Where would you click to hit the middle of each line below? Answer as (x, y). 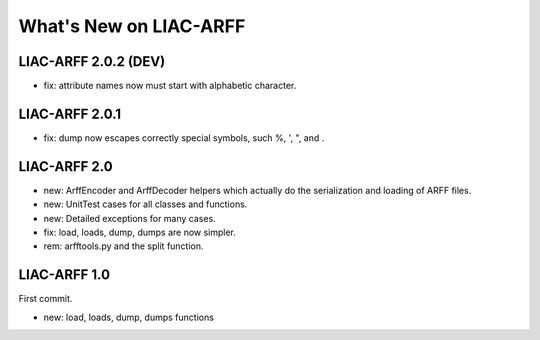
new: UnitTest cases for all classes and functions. (145, 204)
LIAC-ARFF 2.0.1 (70, 113)
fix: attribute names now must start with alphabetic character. (170, 86)
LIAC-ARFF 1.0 (64, 275)
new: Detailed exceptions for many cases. (130, 218)
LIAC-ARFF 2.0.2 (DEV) (92, 61)
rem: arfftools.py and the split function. (123, 246)
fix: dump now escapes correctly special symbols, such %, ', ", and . (184, 137)
